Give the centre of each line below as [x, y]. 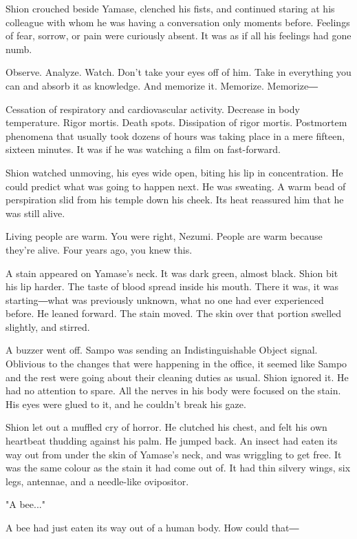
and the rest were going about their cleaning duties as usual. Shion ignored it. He [177, 377]
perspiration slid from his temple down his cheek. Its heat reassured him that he [175, 200]
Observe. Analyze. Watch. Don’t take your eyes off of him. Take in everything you [178, 72]
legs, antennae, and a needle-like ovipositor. [97, 481]
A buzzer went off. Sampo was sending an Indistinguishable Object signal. [162, 350]
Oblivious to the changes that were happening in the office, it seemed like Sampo [176, 364]
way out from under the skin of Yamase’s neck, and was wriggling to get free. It [174, 454]
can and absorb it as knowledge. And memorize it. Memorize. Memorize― [162, 85]
